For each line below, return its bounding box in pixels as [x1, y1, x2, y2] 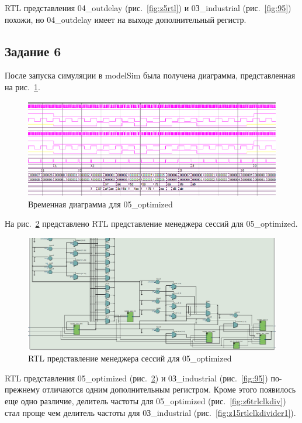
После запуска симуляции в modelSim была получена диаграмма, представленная [5, 69, 296, 81]
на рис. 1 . [5, 80, 40, 93]
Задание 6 [5, 42, 61, 60]
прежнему [5, 383, 40, 395]
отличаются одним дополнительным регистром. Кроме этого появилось [42, 383, 296, 395]
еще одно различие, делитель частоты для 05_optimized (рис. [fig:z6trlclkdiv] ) [5, 394, 286, 407]
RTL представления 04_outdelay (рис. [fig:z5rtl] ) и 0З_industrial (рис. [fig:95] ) [5, 2, 291, 13]
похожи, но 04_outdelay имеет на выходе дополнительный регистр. [5, 13, 247, 25]
